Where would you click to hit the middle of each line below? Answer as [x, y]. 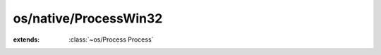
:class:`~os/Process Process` [111, 39]
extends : [26, 39]
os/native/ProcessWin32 [88, 18]
